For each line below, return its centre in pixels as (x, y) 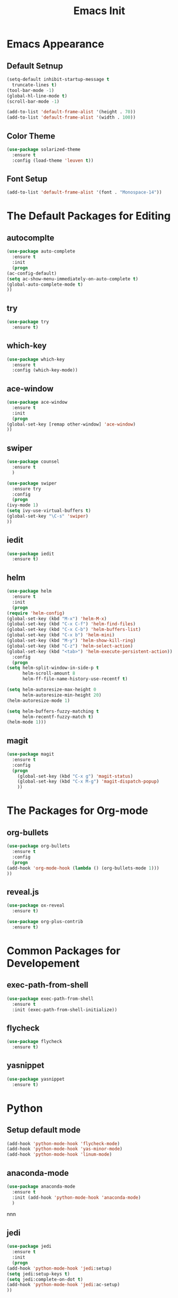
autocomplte (31, 238)
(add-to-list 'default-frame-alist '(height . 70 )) (71, 112)
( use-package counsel (33, 462)
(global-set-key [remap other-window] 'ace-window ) (71, 424)
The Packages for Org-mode (78, 811)
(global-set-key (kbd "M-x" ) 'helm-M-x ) (57, 619)
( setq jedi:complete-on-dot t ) (45, 1279)
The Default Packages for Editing (89, 216)
